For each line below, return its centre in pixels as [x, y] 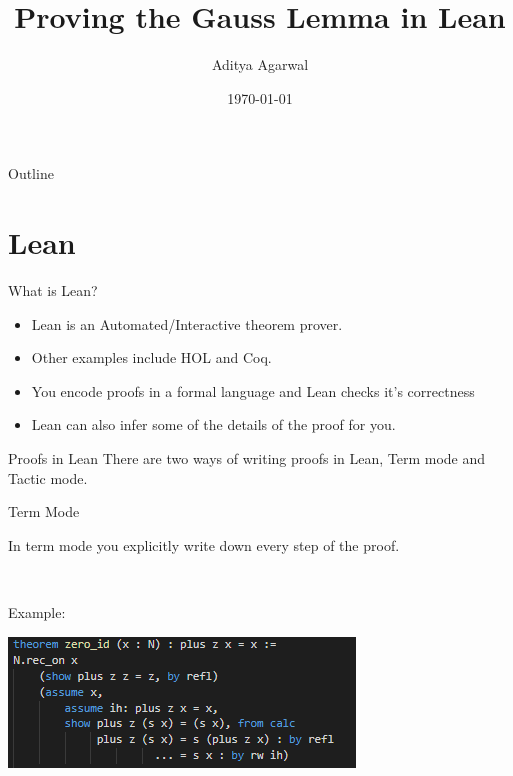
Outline [31, 173]
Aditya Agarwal [260, 64]
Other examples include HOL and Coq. [151, 357]
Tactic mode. [48, 477]
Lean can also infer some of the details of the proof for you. [213, 424]
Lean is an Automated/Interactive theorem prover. [187, 323]
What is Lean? [53, 290]
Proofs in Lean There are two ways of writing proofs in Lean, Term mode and [247, 458]
